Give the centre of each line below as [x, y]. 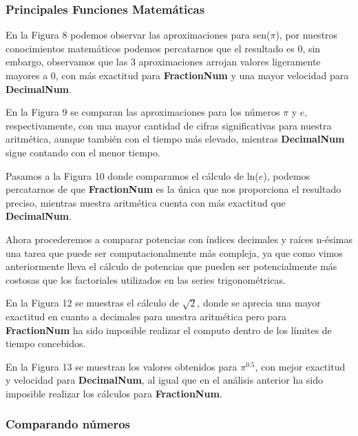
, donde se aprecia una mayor [259, 303]
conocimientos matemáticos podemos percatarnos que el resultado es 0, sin [163, 48]
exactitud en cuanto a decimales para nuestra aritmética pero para [146, 316]
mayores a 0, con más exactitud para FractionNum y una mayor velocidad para [177, 75]
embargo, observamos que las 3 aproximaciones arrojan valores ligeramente [163, 62]
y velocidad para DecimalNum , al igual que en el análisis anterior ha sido [165, 380]
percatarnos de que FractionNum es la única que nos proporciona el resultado [173, 189]
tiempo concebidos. [46, 343]
